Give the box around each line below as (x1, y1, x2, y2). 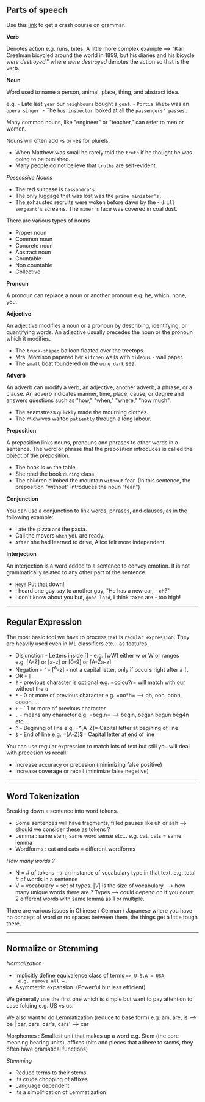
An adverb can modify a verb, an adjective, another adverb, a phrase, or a (6, 383, 193, 391)
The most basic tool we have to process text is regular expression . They (6, 633, 190, 640)
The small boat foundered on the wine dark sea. (15, 360, 137, 367)
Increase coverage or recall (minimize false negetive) (15, 767, 149, 775)
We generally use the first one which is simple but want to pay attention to (6, 995, 193, 1003)
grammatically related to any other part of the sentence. (6, 568, 147, 576)
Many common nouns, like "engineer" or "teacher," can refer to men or (6, 118, 184, 126)
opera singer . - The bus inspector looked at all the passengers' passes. (6, 107, 188, 114)
